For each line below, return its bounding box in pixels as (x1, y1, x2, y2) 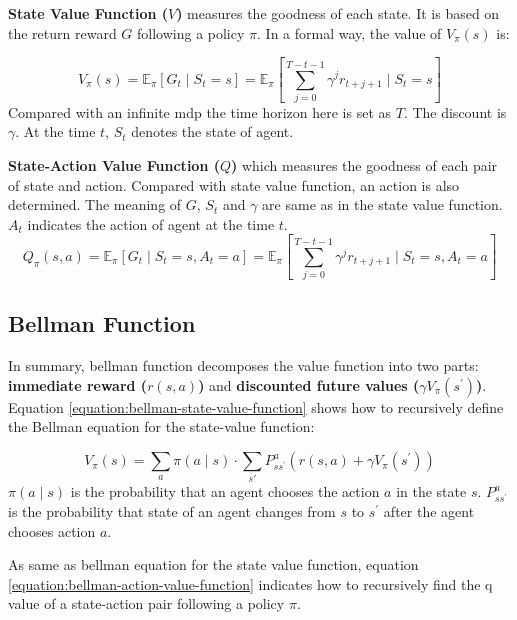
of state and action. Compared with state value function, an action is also (8, 174, 460, 195)
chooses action (8, 520, 96, 541)
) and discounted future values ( (198, 374, 420, 395)
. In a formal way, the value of (257, 22, 442, 43)
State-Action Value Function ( (8, 155, 220, 176)
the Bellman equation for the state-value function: (8, 416, 315, 437)
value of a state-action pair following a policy (8, 593, 285, 614)
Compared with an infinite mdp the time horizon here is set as (8, 101, 392, 122)
